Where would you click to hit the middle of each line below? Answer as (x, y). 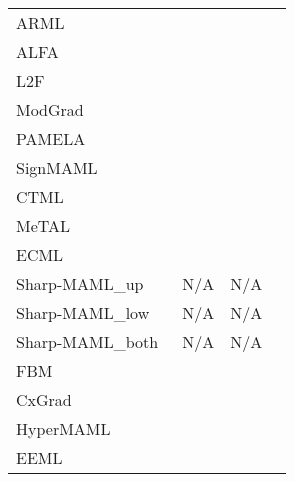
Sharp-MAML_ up (80, 283)
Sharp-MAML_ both (87, 341)
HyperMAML (63, 428)
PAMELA (51, 138)
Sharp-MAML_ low (83, 312)
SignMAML (57, 167)
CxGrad (44, 399)
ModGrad (50, 109)
